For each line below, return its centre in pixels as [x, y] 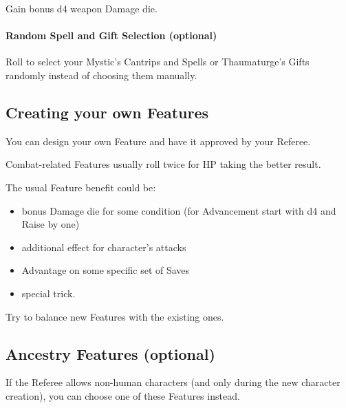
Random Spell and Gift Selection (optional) [111, 35]
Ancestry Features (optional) [110, 353]
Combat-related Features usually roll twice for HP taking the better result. [163, 164]
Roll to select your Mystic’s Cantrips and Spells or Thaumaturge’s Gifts [158, 62]
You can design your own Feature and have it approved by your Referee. [158, 141]
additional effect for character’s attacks [104, 247]
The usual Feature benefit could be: [81, 187]
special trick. [48, 293]
